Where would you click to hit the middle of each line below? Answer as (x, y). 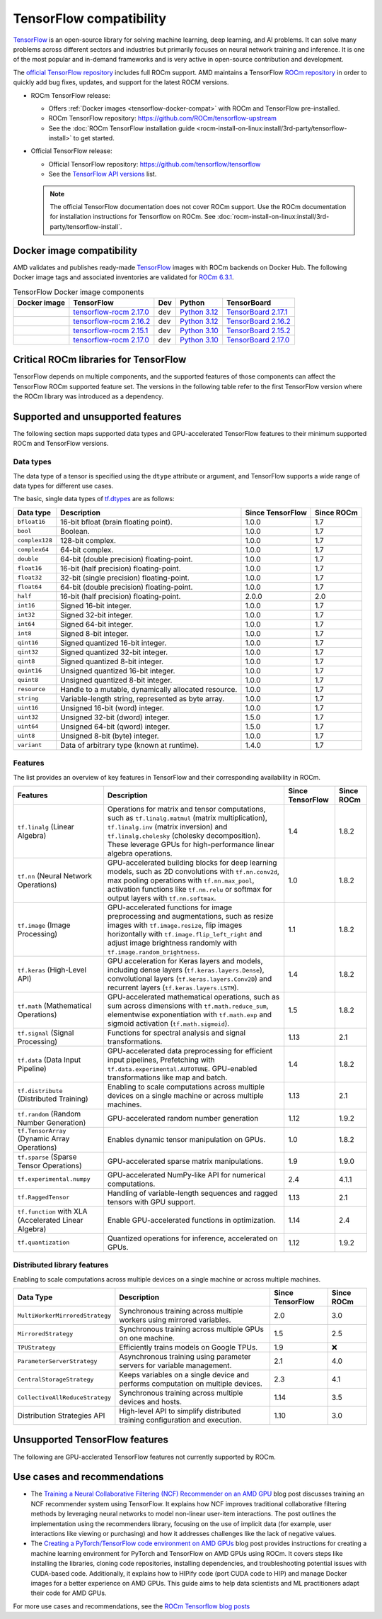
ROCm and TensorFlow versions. (61, 444)
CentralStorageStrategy (56, 1379)
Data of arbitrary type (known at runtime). (130, 745)
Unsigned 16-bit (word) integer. (112, 707)
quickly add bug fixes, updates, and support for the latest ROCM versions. (121, 82)
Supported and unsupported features (97, 416)
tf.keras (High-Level (52, 970)
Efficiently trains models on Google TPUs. (189, 1348)
